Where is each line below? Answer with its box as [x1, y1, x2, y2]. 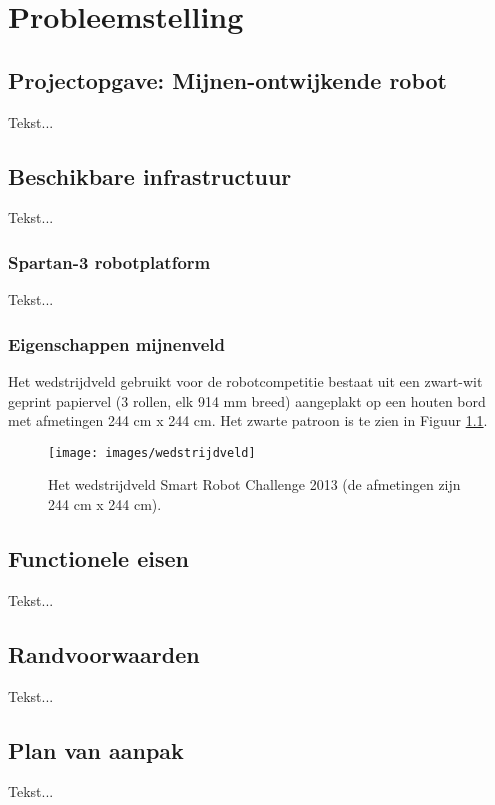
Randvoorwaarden [8, 638, 200, 669]
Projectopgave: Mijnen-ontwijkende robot [8, 64, 447, 95]
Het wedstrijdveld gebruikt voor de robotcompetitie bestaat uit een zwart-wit [8, 371, 483, 391]
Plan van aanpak [8, 734, 184, 765]
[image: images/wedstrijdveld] [48, 445, 256, 460]
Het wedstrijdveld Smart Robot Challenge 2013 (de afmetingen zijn [48, 474, 461, 495]
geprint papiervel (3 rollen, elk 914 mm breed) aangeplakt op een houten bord [8, 390, 486, 411]
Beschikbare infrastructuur [8, 160, 292, 191]
